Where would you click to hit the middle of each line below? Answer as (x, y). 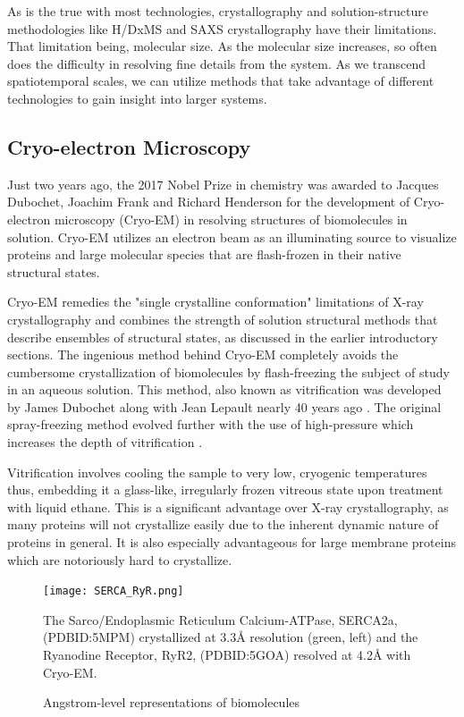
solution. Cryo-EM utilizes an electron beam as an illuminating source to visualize (232, 236)
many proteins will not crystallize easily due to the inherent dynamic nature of (223, 524)
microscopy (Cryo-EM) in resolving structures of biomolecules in (231, 219)
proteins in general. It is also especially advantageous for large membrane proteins (232, 542)
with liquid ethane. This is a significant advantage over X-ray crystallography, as (228, 506)
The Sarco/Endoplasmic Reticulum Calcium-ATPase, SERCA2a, (220, 619)
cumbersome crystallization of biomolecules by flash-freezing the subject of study (228, 371)
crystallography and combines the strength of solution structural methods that (223, 319)
